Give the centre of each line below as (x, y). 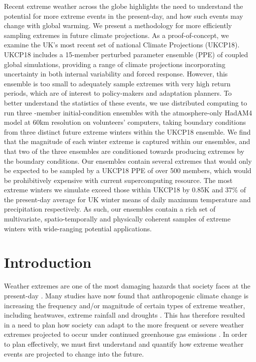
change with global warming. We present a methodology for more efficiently (118, 25)
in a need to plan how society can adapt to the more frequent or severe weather (124, 324)
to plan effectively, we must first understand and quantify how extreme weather (124, 344)
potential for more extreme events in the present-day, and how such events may (124, 16)
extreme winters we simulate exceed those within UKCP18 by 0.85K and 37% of (125, 190)
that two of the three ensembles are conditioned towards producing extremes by (124, 151)
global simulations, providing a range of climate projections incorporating (115, 64)
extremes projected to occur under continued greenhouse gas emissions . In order (126, 334)
